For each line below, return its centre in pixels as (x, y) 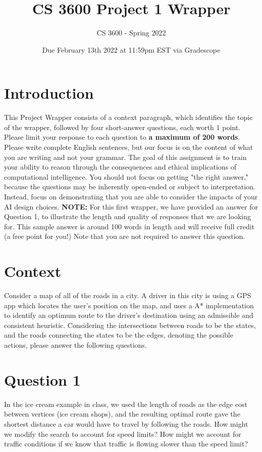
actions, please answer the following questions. (75, 345)
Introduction (49, 93)
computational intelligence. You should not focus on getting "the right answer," (126, 176)
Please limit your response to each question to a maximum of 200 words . (122, 137)
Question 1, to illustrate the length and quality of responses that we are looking (127, 216)
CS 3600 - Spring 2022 (131, 33)
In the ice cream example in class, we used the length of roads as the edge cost (126, 404)
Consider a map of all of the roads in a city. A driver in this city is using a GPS (128, 295)
